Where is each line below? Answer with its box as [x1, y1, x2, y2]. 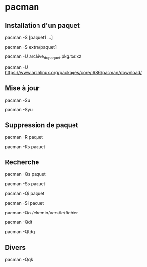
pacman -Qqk [5, 257, 34, 263]
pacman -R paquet [5, 134, 43, 140]
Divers [5, 243, 26, 252]
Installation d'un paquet [5, 21, 80, 30]
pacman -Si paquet [5, 200, 44, 206]
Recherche [5, 158, 39, 166]
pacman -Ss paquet [5, 181, 45, 187]
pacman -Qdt [5, 219, 33, 225]
